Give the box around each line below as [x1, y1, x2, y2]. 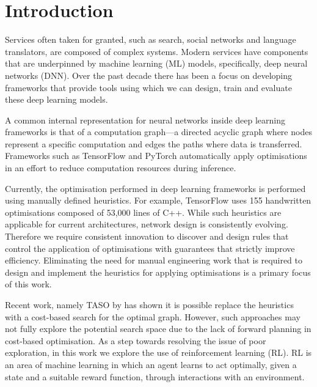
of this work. [5, 278, 52, 290]
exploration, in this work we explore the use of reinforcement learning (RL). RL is [5, 346, 312, 359]
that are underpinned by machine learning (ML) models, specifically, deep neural [5, 57, 308, 70]
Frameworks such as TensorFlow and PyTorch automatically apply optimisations [5, 149, 307, 162]
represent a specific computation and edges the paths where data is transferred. [5, 137, 302, 150]
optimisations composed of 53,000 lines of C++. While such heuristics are [5, 205, 282, 218]
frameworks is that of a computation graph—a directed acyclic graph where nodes [5, 125, 312, 138]
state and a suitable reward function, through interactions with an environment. [5, 370, 305, 383]
